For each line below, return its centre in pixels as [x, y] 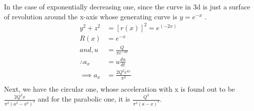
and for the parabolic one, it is [84, 99]
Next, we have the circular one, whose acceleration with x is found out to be [120, 88]
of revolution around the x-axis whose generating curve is [91, 16]
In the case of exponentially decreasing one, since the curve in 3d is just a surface [127, 6]
